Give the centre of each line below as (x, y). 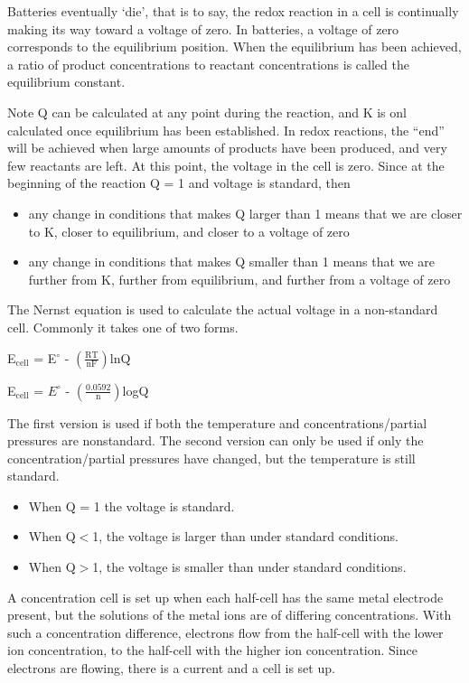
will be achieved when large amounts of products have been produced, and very (227, 148)
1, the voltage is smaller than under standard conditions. (249, 567)
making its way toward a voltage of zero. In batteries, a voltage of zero (203, 28)
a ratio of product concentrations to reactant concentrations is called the (208, 64)
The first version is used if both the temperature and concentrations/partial (217, 422)
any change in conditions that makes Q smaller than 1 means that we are (231, 262)
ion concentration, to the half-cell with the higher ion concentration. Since (212, 650)
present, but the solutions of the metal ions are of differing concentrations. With (230, 615)
